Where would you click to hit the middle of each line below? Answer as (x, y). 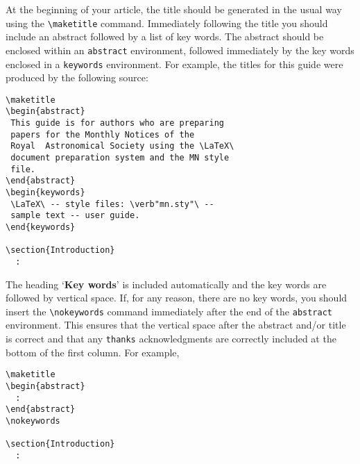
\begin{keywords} (45, 192)
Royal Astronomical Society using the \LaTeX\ (122, 146)
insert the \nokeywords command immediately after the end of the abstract (169, 311)
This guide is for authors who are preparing (117, 123)
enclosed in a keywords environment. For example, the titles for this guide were (174, 64)
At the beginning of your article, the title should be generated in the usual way (174, 9)
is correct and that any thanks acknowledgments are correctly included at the (171, 339)
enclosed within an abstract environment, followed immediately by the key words (180, 50)
